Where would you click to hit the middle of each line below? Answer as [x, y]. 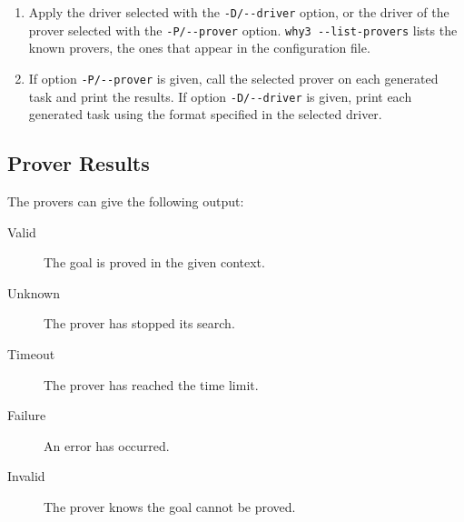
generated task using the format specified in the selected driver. [205, 114]
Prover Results [79, 163]
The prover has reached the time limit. [151, 384]
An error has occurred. [107, 445]
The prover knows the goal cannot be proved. [170, 506]
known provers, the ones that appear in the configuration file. [199, 48]
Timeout [31, 353]
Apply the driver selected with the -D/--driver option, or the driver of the [239, 12]
